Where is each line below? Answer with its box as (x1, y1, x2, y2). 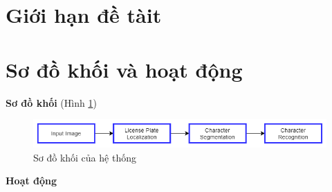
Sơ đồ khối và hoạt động (6, 55, 243, 83)
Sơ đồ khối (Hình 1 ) (6, 95, 97, 110)
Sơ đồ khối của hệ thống (33, 150, 136, 164)
